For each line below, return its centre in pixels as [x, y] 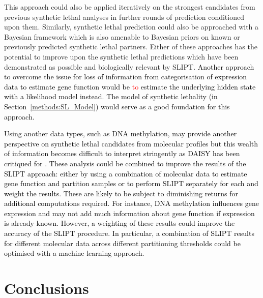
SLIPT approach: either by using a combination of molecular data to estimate [126, 173]
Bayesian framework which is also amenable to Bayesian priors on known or [122, 36]
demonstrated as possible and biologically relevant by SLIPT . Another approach [129, 66]
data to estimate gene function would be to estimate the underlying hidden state [130, 86]
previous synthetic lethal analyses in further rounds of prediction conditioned [124, 17]
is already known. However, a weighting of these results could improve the [120, 223]
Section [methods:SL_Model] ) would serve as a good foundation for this [117, 106]
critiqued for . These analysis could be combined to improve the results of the [125, 163]
